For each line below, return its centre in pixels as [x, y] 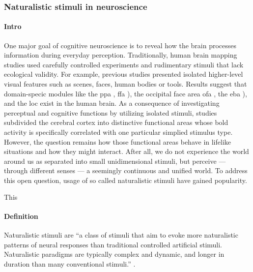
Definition [21, 216]
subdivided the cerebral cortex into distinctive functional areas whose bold [116, 122]
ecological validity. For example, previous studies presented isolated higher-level [124, 74]
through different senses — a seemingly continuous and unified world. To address [126, 170]
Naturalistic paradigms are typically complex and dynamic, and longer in [114, 254]
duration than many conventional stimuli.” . [70, 263]
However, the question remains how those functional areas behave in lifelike [118, 141]
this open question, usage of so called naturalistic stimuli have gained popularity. [126, 180]
